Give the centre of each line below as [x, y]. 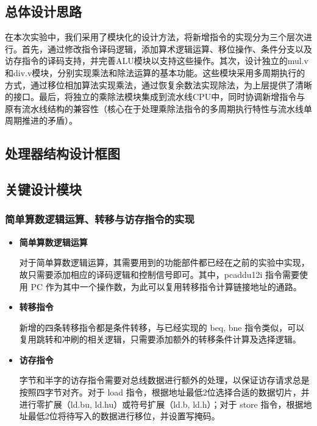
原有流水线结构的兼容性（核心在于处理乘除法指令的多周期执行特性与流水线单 [158, 108]
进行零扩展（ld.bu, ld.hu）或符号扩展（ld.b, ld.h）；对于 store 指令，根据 [161, 404]
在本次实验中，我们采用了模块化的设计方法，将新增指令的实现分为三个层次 [154, 37]
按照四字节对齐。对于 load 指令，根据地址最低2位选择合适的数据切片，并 [164, 392]
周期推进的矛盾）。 [41, 120]
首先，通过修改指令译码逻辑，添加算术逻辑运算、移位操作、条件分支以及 [167, 48]
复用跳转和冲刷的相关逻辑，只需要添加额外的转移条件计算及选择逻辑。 [160, 339]
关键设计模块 [43, 189]
